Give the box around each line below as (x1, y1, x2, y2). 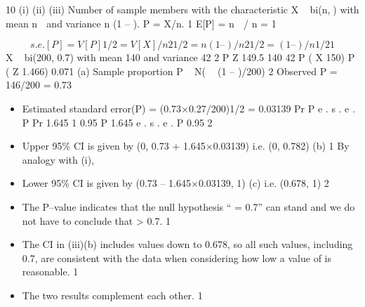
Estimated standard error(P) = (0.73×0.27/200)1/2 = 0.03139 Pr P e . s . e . (22, 100, 355, 115)
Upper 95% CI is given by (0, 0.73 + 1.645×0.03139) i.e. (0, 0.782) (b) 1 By (22, 138, 350, 153)
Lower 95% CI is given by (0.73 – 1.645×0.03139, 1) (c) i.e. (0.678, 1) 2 (22, 176, 329, 190)
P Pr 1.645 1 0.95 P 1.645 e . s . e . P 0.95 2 (22, 115, 213, 129)
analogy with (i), (22, 152, 95, 166)
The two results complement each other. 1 (22, 287, 203, 302)
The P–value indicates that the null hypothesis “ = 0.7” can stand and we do (22, 199, 355, 214)
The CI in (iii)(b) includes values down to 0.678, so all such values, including (22, 237, 353, 252)
